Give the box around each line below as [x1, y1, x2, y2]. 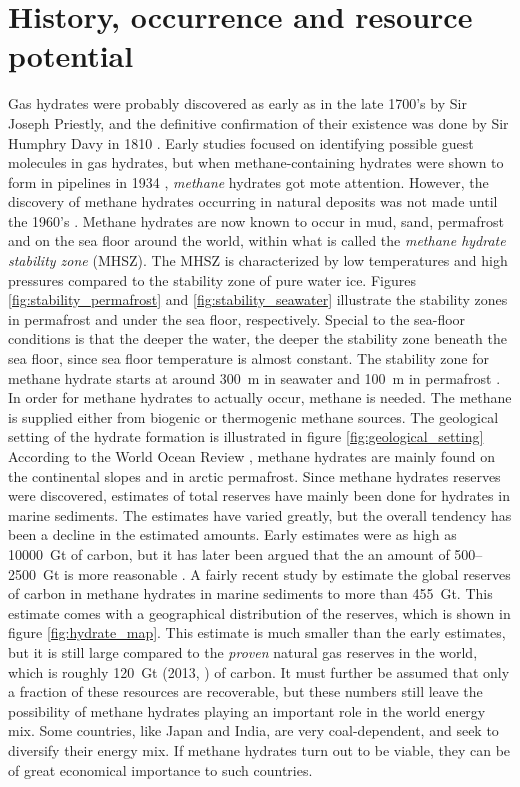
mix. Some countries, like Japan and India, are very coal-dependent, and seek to [8, 720, 499, 741]
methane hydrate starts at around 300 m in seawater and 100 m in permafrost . [8, 367, 501, 388]
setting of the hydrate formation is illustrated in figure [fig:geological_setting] [8, 426, 484, 447]
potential [8, 35, 134, 76]
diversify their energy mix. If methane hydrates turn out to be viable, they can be [8, 739, 511, 760]
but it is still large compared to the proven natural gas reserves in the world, [8, 641, 478, 662]
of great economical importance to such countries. [8, 759, 313, 780]
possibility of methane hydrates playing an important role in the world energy [8, 700, 486, 721]
